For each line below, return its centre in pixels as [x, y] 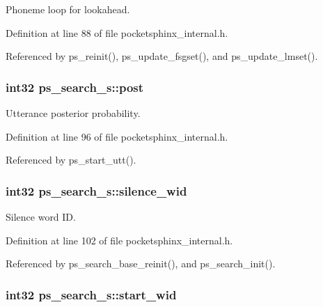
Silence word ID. [41, 217]
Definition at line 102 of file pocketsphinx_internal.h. [119, 240]
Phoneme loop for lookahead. [68, 9]
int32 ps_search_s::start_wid [91, 294]
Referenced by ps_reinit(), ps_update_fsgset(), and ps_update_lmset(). [162, 56]
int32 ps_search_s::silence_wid [96, 190]
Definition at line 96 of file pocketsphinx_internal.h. [117, 136]
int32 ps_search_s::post [75, 87]
